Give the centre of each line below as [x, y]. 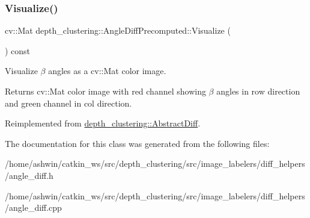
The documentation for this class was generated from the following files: [137, 143]
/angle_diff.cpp [33, 207]
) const [18, 50]
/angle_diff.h [29, 175]
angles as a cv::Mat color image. [107, 71]
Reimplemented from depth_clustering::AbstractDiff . [103, 123]
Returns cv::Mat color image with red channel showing [105, 91]
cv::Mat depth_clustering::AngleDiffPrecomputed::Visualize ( [118, 30]
